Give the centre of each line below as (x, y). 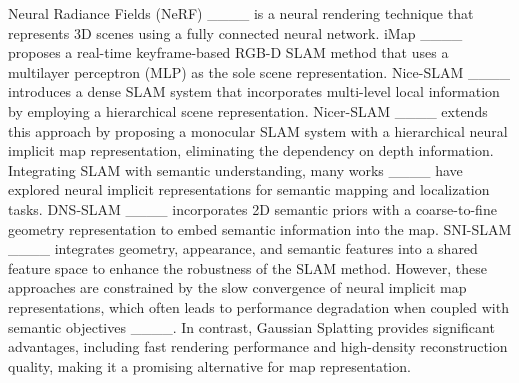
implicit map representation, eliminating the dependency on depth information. (251, 150)
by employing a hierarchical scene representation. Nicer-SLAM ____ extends (248, 110)
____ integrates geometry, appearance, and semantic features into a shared (243, 248)
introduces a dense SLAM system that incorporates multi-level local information (254, 91)
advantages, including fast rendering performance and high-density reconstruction (258, 346)
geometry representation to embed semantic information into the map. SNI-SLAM (260, 228)
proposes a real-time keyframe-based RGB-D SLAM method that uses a (228, 52)
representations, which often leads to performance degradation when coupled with (258, 306)
